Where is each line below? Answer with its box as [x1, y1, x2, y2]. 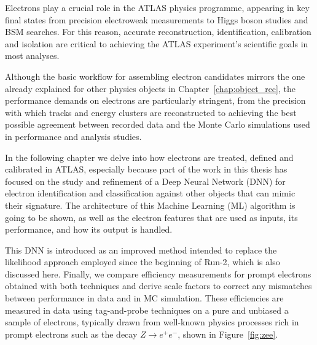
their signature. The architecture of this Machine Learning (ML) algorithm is [5, 198, 295, 211]
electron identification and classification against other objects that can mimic [5, 187, 295, 200]
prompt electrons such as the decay [5, 327, 138, 340]
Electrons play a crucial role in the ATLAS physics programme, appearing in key [5, 1, 310, 14]
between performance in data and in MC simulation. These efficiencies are [5, 292, 284, 304]
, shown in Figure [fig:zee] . [178, 327, 278, 340]
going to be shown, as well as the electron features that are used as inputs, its [5, 211, 298, 223]
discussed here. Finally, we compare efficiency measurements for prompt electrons [5, 267, 311, 280]
